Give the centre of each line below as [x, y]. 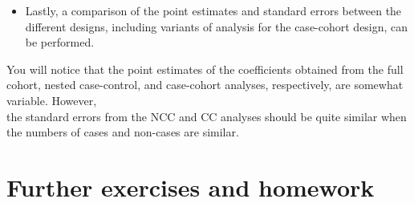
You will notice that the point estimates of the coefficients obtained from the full [205, 69]
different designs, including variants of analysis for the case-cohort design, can [217, 26]
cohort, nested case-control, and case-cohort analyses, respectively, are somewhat [205, 85]
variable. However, [52, 100]
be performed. [60, 42]
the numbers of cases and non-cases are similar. [123, 132]
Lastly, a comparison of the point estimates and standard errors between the [213, 10]
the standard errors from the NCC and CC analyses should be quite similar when [207, 116]
